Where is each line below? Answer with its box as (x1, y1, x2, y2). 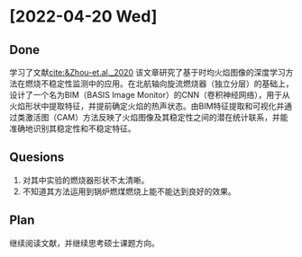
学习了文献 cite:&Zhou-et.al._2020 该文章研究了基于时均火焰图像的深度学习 (9, 67, 286, 77)
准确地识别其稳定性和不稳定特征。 (9, 123, 136, 134)
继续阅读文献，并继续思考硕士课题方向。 (9, 237, 160, 248)
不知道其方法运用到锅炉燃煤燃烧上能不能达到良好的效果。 (22, 186, 236, 197)
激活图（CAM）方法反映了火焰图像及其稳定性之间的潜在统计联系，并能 (24, 112, 288, 122)
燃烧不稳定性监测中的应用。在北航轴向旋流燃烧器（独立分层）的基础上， (24, 78, 294, 89)
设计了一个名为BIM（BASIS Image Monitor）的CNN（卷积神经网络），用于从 (9, 90, 290, 100)
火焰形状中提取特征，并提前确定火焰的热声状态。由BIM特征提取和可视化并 (9, 101, 285, 111)
